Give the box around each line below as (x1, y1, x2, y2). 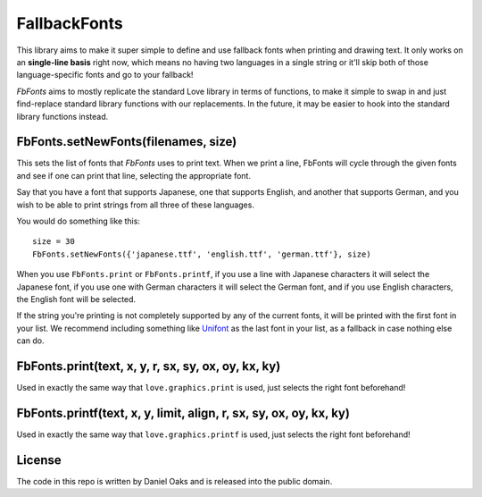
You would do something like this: (16, 215, 140, 226)
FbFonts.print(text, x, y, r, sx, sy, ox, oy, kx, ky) (16, 358, 281, 374)
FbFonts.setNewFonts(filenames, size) (16, 134, 237, 149)
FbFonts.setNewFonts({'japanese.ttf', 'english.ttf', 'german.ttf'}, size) (32, 248, 371, 259)
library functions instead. (16, 111, 109, 122)
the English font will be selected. (16, 293, 137, 304)
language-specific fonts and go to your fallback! (16, 70, 194, 80)
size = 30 (32, 237, 75, 247)
